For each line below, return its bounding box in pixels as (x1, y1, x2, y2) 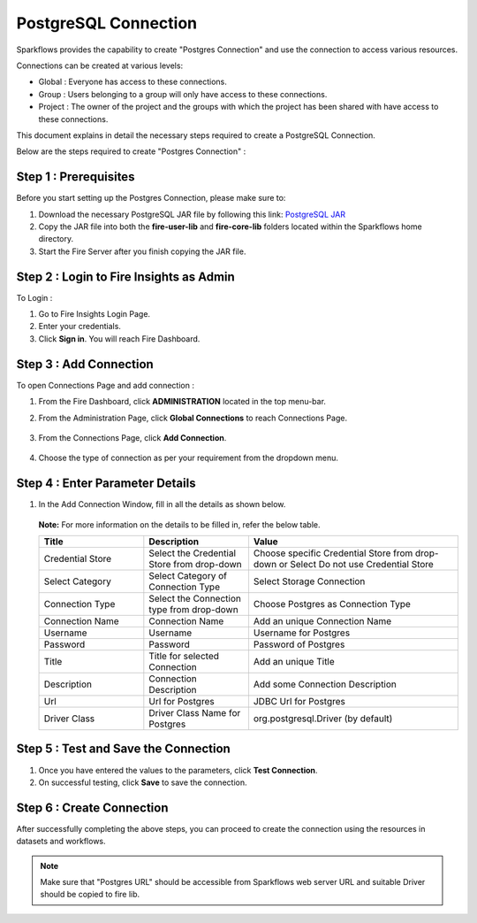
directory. (38, 234, 74, 244)
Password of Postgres (253, 638, 345, 650)
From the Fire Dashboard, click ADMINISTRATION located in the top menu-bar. (38, 396, 327, 407)
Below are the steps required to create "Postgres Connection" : (16, 146, 246, 157)
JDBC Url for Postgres (253, 695, 346, 707)
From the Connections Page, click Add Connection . (38, 432, 227, 442)
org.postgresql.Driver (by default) (253, 712, 393, 725)
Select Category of (148, 569, 227, 581)
